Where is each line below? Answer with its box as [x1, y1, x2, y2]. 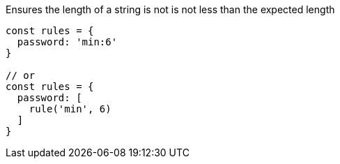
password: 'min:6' [17, 36, 118, 47]
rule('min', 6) [29, 103, 111, 114]
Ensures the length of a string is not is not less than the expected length [6, 3, 335, 15]
